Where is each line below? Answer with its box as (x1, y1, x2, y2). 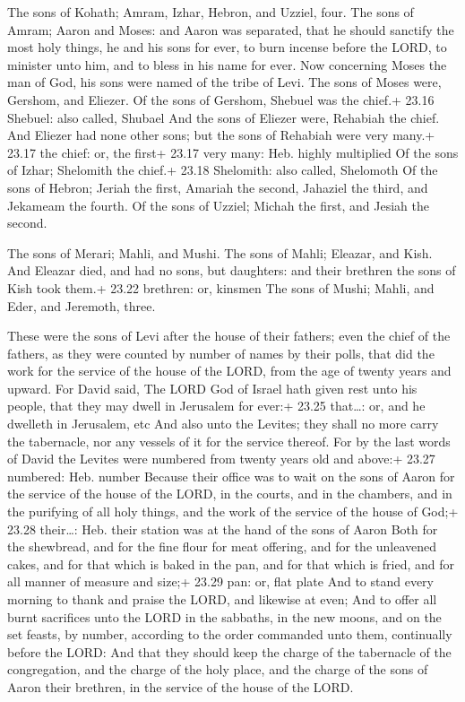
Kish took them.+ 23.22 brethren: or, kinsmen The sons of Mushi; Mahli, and (7, 278, 435, 297)
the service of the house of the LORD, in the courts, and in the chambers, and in (7, 484, 452, 503)
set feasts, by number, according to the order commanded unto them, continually (7, 625, 452, 644)
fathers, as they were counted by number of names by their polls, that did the (7, 343, 435, 362)
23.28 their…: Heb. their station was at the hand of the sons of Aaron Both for (7, 519, 438, 538)
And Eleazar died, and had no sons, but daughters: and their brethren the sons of (7, 261, 456, 280)
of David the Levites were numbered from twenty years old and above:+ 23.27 (7, 449, 435, 468)
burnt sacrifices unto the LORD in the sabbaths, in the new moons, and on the (7, 607, 442, 626)
